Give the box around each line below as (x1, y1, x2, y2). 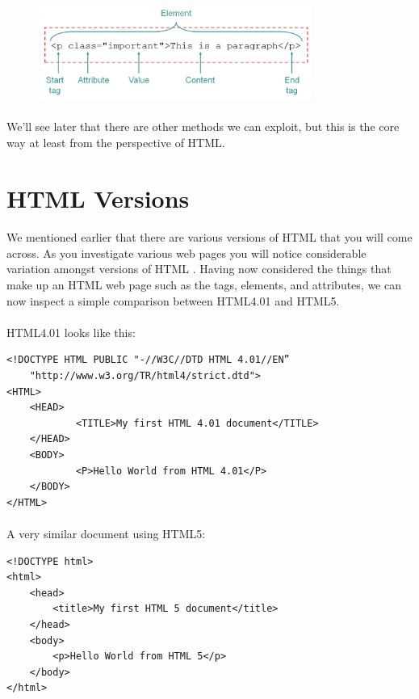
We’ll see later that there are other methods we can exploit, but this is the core (6, 118, 400, 135)
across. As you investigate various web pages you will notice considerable (6, 244, 367, 261)
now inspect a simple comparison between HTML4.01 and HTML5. (6, 292, 340, 309)
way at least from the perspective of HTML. (6, 133, 225, 150)
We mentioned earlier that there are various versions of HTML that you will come (6, 229, 413, 246)
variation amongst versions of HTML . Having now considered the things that (6, 260, 392, 277)
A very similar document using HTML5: (6, 524, 206, 541)
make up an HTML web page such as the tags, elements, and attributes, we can (6, 276, 401, 293)
